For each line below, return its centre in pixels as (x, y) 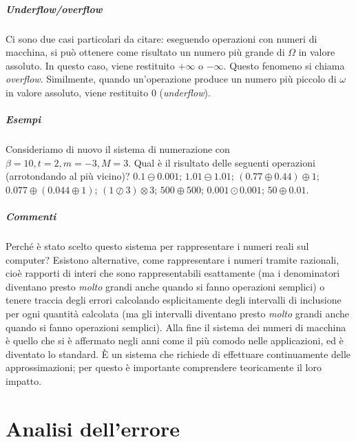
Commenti (31, 217)
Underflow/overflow (54, 9)
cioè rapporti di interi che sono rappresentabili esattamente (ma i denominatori (173, 273)
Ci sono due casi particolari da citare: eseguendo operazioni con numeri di (161, 38)
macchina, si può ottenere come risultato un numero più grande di (145, 52)
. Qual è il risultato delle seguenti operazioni (222, 162)
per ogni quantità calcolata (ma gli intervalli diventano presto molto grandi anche (177, 313)
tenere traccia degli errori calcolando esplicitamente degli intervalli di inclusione (174, 300)
